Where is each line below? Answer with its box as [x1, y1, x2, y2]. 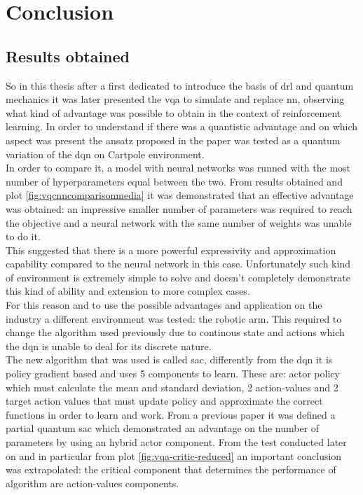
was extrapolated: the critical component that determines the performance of [6, 462, 336, 477]
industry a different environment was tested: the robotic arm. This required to [6, 311, 342, 326]
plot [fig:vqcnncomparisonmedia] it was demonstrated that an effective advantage [6, 188, 354, 202]
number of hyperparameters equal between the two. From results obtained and [6, 174, 343, 188]
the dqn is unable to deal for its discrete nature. [6, 338, 212, 353]
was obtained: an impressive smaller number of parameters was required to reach [6, 201, 352, 216]
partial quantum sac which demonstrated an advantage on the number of [6, 421, 320, 435]
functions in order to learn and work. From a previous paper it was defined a [6, 407, 336, 421]
